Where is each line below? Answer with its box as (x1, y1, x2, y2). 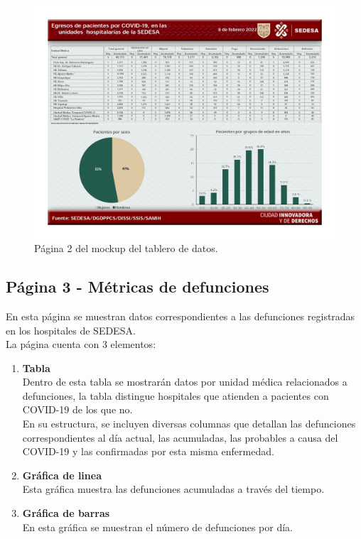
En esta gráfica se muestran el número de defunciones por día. (22, 519, 293, 534)
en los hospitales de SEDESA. (6, 322, 136, 337)
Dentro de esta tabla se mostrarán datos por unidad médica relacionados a (22, 374, 347, 389)
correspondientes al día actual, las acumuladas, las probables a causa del (22, 430, 338, 445)
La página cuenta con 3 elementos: (6, 337, 156, 352)
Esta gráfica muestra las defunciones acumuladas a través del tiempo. (22, 481, 325, 496)
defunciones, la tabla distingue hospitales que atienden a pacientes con (22, 388, 329, 403)
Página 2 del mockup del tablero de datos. (34, 241, 218, 256)
